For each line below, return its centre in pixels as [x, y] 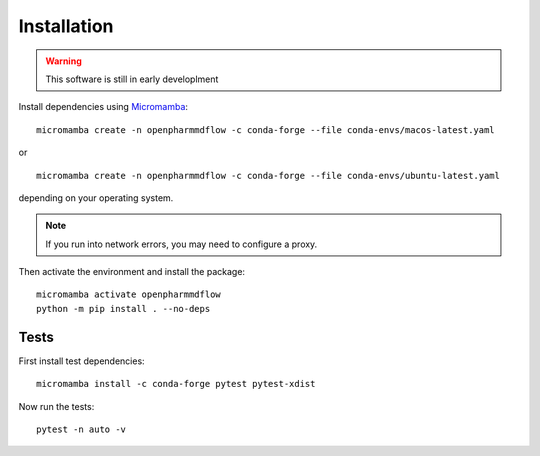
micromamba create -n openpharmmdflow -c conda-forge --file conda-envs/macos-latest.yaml [265, 129]
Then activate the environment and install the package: [131, 272]
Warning [63, 61]
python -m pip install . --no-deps [123, 308]
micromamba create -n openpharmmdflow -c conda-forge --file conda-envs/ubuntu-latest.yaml [268, 175]
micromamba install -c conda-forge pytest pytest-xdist [176, 384]
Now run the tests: [56, 406]
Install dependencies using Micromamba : [103, 107]
